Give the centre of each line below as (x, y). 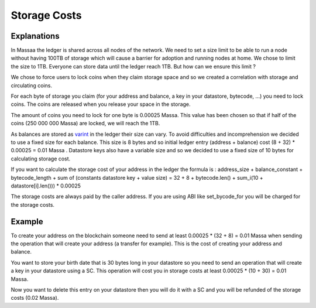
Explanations (35, 36)
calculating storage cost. (41, 159)
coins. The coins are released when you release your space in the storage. (101, 104)
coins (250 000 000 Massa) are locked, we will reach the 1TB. (85, 124)
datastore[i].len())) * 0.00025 (46, 186)
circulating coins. (32, 85)
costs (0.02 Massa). (35, 298)
